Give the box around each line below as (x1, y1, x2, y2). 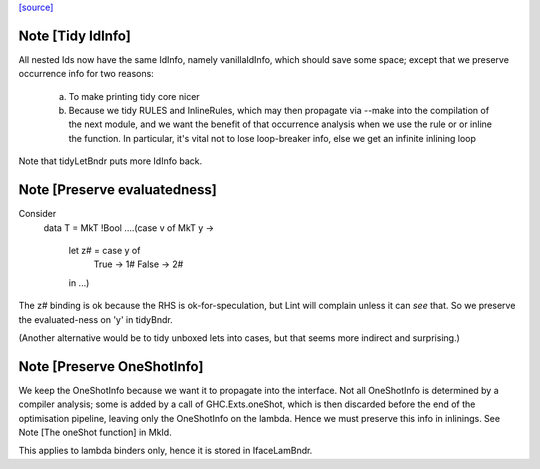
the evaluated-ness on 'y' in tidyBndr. (18, 313, 174, 325)
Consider (18, 208, 57, 220)
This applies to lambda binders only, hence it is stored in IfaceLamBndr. (18, 445, 313, 457)
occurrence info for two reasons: (18, 68, 154, 80)
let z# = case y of (68, 244, 141, 256)
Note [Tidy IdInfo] (18, 27, 132, 44)
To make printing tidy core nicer (68, 90, 200, 102)
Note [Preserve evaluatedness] (18, 181, 217, 199)
